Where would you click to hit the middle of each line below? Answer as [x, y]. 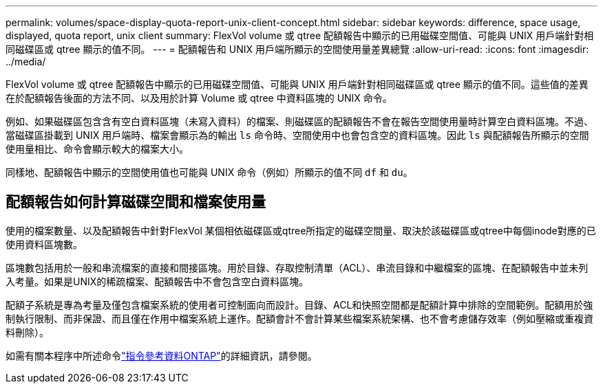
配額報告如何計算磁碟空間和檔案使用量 [136, 202]
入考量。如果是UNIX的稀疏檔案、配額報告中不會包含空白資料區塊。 [157, 281]
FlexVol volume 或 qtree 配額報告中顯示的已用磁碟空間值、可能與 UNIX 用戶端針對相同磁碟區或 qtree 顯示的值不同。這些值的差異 [297, 84]
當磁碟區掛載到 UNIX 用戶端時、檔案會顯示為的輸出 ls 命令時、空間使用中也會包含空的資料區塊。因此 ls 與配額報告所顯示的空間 [297, 135]
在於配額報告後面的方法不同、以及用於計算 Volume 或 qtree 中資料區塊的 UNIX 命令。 [199, 98]
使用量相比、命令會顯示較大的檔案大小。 [97, 149]
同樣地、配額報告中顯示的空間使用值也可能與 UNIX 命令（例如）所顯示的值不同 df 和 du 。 [209, 172]
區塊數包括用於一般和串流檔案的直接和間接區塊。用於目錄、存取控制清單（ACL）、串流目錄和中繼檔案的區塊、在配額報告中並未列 [297, 267]
